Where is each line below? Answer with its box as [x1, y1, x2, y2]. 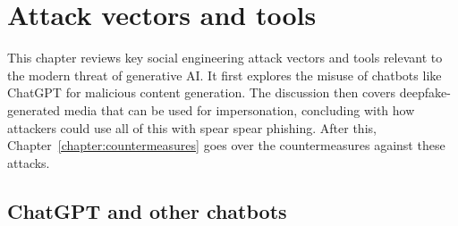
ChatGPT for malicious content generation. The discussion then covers [7, 83, 395, 102]
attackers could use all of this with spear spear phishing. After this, [7, 118, 377, 137]
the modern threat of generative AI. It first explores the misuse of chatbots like [7, 65, 442, 84]
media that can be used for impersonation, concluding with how [64, 100, 415, 119]
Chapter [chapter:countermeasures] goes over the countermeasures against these [7, 136, 445, 155]
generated [7, 100, 61, 119]
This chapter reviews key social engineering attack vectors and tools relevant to [7, 48, 443, 67]
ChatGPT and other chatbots [7, 197, 287, 224]
